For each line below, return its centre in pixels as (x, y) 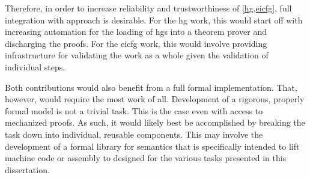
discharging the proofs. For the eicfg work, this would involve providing (136, 43)
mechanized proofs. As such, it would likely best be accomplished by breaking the (155, 122)
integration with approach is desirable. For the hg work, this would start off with (154, 20)
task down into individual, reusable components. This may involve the (134, 134)
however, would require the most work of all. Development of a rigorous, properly (155, 99)
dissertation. (27, 169)
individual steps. (35, 66)
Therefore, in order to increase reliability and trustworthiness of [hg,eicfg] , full (148, 8)
